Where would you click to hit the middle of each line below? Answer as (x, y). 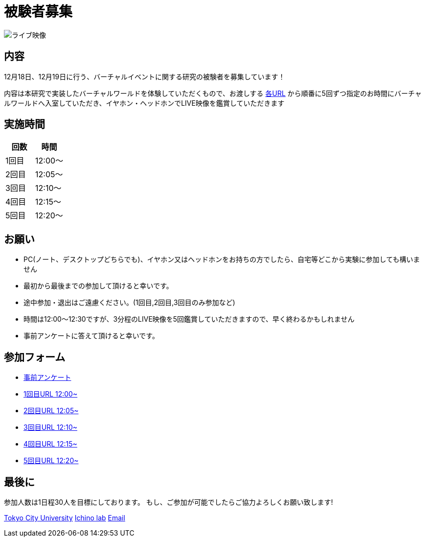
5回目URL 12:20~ (51, 461)
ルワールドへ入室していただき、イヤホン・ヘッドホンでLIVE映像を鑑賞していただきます (144, 103)
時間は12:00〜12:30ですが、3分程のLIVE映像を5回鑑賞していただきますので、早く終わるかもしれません (189, 319)
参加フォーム (35, 357)
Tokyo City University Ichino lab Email (65, 517)
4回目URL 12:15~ (50, 444)
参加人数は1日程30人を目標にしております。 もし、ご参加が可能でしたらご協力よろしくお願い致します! (168, 502)
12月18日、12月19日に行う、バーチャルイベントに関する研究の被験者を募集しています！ (145, 76)
